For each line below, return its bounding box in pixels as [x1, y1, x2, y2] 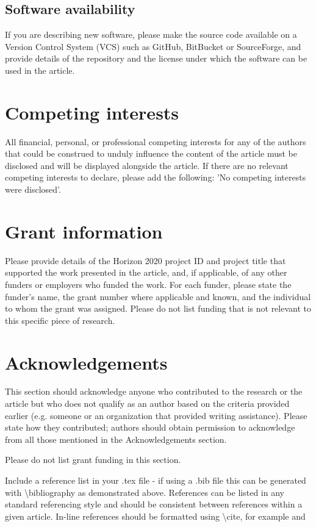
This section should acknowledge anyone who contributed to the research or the [5, 385, 303, 398]
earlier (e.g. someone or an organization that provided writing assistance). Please [5, 409, 307, 421]
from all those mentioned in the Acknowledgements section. [5, 432, 227, 445]
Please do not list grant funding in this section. [5, 453, 181, 466]
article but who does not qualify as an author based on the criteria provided [5, 397, 290, 410]
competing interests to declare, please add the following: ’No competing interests [5, 171, 306, 184]
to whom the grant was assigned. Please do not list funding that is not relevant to [5, 302, 311, 315]
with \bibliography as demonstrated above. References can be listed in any [5, 486, 284, 498]
